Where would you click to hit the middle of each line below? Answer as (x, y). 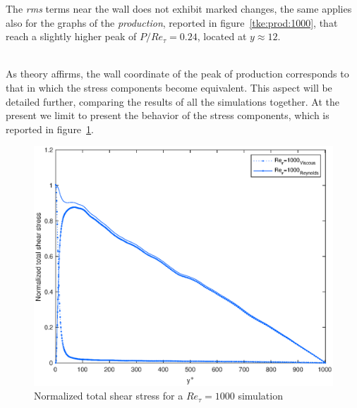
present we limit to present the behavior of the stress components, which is (168, 115)
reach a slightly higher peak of (71, 36)
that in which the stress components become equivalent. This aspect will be (169, 87)
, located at (222, 36)
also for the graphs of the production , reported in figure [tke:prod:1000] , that (172, 22)
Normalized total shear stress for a (109, 396)
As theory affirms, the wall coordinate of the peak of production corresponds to (177, 74)
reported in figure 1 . (50, 129)
